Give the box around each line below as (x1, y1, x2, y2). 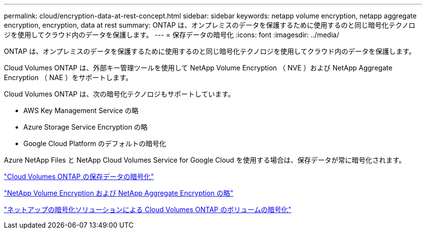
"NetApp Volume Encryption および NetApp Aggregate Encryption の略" (4, 189, 233, 197)
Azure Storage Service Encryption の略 (23, 123, 148, 131)
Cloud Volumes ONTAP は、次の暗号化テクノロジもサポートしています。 (4, 90, 235, 98)
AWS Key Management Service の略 (23, 106, 139, 115)
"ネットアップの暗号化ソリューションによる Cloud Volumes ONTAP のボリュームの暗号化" (4, 205, 292, 214)
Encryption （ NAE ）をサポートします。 (4, 73, 133, 82)
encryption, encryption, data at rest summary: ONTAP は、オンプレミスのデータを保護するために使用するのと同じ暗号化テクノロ (4, 21, 416, 29)
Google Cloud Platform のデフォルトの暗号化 (23, 139, 166, 148)
